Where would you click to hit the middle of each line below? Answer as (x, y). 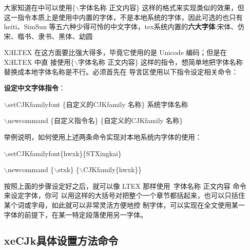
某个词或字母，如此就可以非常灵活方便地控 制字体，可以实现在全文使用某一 (125, 205)
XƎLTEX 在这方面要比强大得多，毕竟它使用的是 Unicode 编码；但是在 (115, 52)
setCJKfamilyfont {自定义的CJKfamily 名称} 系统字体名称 (98, 104)
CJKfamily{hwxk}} (112, 170)
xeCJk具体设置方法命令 (61, 241)
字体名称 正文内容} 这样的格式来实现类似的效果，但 (162, 7)
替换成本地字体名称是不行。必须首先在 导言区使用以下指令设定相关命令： (121, 71)
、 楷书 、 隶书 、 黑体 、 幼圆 (52, 36)
